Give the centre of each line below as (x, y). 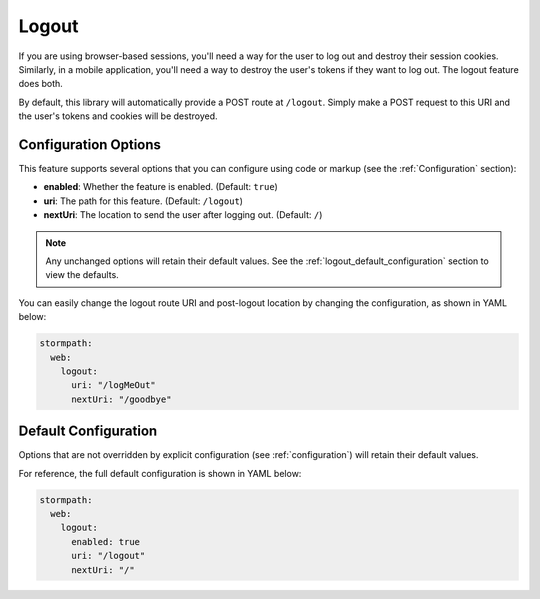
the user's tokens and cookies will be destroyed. (118, 116)
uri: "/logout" (108, 556)
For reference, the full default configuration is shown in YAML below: (160, 473)
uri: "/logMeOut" (114, 385)
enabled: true (105, 541)
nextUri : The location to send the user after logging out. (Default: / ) (183, 215)
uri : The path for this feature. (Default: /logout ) (143, 201)
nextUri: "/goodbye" (121, 399)
